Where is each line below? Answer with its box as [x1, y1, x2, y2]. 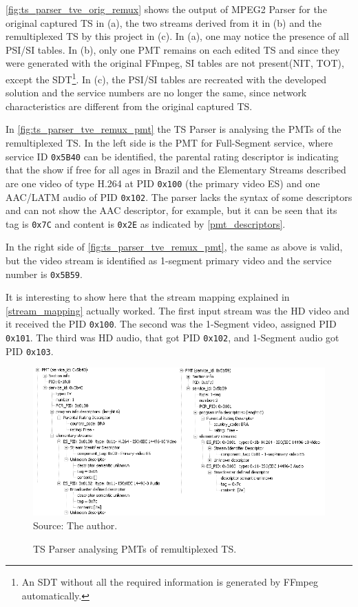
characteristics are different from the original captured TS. [6, 98, 253, 113]
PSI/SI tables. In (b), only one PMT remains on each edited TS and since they [6, 42, 340, 56]
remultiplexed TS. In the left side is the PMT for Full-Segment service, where [6, 136, 333, 149]
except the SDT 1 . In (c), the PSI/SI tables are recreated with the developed [6, 70, 327, 86]
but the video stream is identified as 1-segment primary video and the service [6, 253, 332, 267]
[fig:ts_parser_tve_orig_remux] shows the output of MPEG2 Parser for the [6, 2, 327, 16]
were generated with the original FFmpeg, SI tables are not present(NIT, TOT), [6, 56, 344, 70]
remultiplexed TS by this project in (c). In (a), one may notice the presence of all [6, 29, 349, 43]
